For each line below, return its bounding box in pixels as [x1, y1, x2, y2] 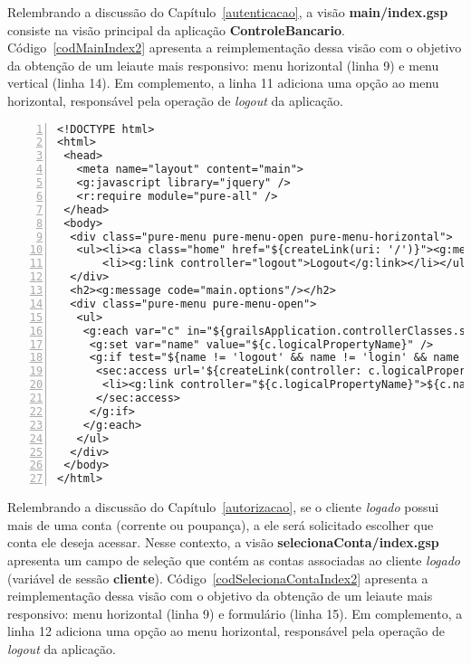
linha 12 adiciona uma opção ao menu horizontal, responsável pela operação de [7, 621, 445, 640]
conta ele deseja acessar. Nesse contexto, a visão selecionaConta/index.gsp [7, 533, 439, 552]
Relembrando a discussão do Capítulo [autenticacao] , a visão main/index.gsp [7, 3, 448, 21]
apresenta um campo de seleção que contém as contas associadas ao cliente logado [7, 550, 461, 569]
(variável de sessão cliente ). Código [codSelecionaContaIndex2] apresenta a [7, 568, 428, 587]
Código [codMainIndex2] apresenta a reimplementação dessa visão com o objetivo [7, 38, 462, 57]
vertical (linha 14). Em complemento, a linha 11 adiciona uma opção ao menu [7, 73, 439, 92]
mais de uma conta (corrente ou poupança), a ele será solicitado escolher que [7, 515, 434, 534]
